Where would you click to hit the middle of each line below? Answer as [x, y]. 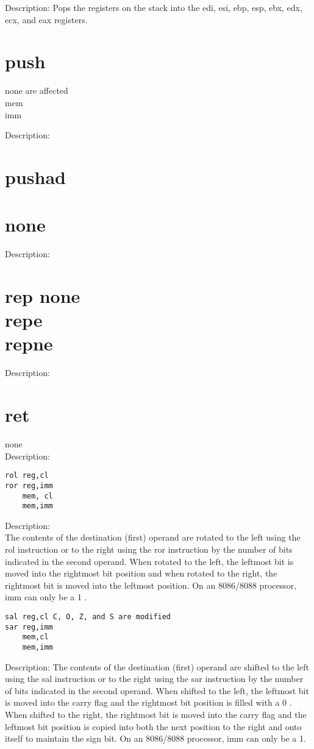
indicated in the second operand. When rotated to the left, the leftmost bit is [149, 561]
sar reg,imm [29, 627]
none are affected [37, 91]
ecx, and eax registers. [46, 19]
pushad [35, 176]
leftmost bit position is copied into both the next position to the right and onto [153, 726]
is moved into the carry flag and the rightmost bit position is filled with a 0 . [148, 702]
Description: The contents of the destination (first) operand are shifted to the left [157, 666]
